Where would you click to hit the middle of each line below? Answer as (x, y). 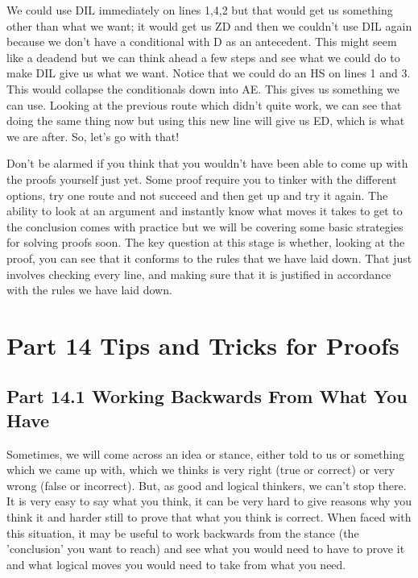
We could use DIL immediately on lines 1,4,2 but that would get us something (200, 10)
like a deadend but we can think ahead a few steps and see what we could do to (203, 57)
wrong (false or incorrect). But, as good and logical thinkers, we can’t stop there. (207, 485)
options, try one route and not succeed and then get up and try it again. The (197, 195)
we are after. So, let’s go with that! (93, 136)
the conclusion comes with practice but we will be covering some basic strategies (205, 226)
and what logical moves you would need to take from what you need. (176, 564)
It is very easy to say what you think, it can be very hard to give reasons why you (209, 501)
